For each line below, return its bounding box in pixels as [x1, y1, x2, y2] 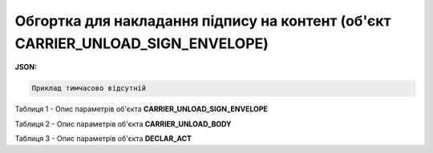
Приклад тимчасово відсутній [31, 84, 147, 93]
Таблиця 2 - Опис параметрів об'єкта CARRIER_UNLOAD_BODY [14, 119, 232, 128]
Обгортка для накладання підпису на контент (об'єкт [14, 12, 391, 30]
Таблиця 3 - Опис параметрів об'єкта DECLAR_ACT [14, 134, 192, 143]
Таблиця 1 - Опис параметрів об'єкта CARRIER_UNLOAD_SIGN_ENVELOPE [14, 104, 269, 114]
